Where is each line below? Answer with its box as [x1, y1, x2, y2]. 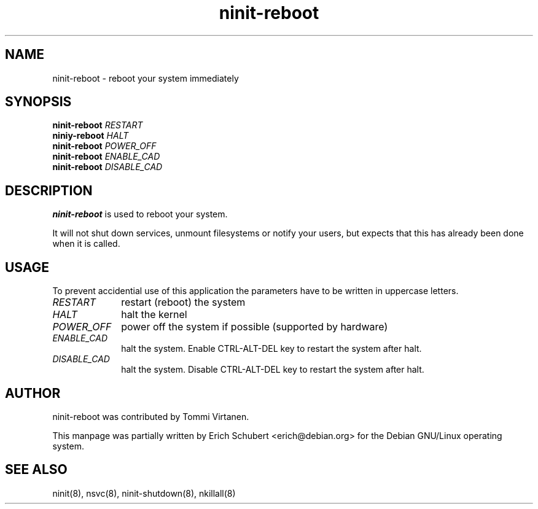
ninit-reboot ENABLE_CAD [52, 151, 160, 162]
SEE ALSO [5, 462, 68, 478]
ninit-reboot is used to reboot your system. [52, 209, 228, 220]
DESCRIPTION [5, 182, 93, 198]
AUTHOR [5, 385, 61, 401]
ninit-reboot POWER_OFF [52, 141, 157, 152]
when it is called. [52, 238, 120, 249]
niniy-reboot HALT [52, 130, 129, 141]
